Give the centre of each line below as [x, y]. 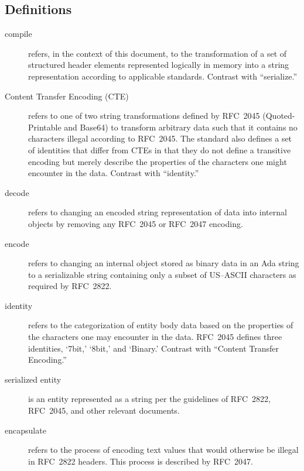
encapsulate [25, 430]
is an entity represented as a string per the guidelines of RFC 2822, [149, 399]
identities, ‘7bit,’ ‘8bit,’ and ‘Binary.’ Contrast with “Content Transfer [154, 348]
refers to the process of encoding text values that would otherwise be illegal [163, 450]
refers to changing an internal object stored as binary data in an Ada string [164, 263]
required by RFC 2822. [70, 286]
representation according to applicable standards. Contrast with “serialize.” [163, 76]
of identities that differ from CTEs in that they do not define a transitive [160, 149]
